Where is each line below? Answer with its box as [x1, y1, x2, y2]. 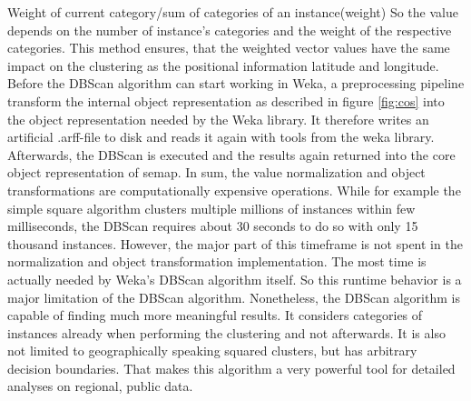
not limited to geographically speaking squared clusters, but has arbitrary [7, 341, 417, 360]
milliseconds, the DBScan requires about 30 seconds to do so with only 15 [7, 216, 418, 236]
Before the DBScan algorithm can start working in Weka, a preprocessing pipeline [7, 74, 465, 93]
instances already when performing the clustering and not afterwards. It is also [7, 323, 446, 342]
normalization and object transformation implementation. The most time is [7, 252, 427, 271]
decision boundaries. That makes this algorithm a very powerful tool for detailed [7, 358, 456, 377]
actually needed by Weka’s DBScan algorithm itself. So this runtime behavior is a [7, 269, 462, 288]
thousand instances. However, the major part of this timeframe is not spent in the [7, 234, 463, 253]
